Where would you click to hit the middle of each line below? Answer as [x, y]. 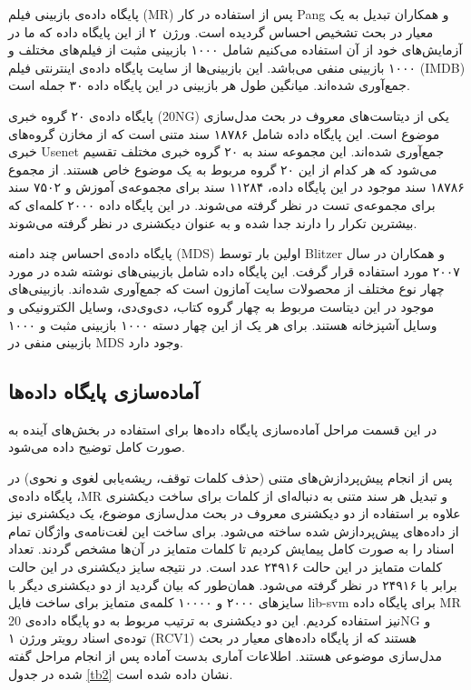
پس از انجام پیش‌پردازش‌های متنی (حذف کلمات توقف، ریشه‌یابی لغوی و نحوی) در [231, 478]
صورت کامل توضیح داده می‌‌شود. [97, 447]
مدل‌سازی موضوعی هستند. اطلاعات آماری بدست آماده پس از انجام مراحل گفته [225, 656]
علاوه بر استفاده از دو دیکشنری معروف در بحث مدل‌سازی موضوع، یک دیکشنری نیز [235, 513]
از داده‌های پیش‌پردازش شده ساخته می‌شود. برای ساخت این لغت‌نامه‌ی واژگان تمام [234, 530]
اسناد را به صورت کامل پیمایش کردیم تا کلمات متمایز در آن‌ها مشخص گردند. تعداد [231, 549]
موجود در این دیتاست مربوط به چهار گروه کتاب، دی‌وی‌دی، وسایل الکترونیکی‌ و [221, 306]
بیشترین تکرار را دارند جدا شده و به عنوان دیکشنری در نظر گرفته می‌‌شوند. [213, 222]
